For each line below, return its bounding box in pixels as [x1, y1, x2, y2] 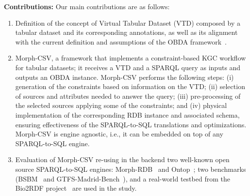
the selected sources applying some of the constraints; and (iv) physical [15, 100, 227, 110]
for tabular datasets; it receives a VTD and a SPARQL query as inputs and [15, 62, 241, 72]
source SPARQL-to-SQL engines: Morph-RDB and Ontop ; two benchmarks [15, 164, 246, 174]
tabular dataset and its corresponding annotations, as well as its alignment [15, 27, 238, 37]
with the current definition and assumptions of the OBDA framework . [15, 36, 227, 46]
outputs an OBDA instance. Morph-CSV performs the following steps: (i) [15, 72, 234, 82]
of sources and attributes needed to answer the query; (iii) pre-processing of [15, 90, 241, 101]
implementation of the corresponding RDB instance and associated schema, [15, 109, 240, 120]
